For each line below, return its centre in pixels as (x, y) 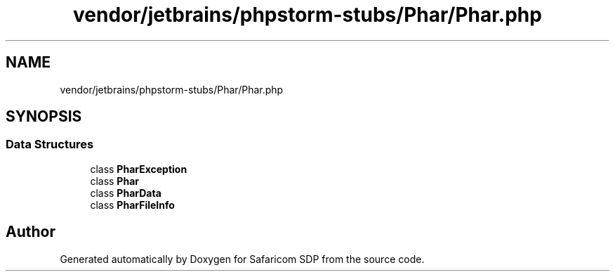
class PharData (126, 193)
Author (31, 232)
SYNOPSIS (44, 117)
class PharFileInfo (132, 205)
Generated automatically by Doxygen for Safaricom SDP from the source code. (242, 259)
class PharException (139, 169)
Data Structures (50, 144)
